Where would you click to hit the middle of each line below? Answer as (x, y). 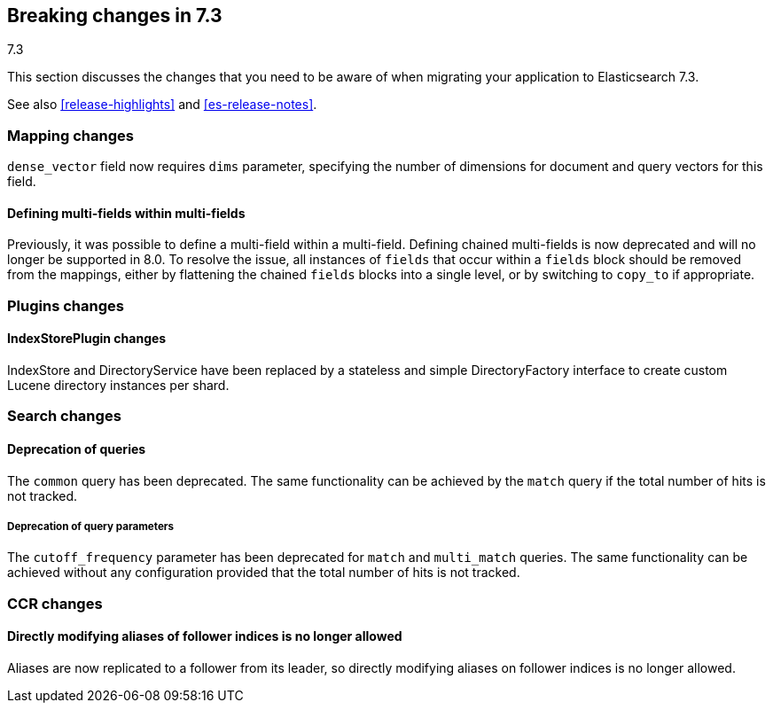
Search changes (64, 416)
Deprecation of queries (77, 449)
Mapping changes (70, 135)
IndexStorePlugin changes (87, 339)
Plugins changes (66, 305)
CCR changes (55, 603)
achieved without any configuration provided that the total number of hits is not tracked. (264, 573)
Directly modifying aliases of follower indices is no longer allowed (205, 636)
